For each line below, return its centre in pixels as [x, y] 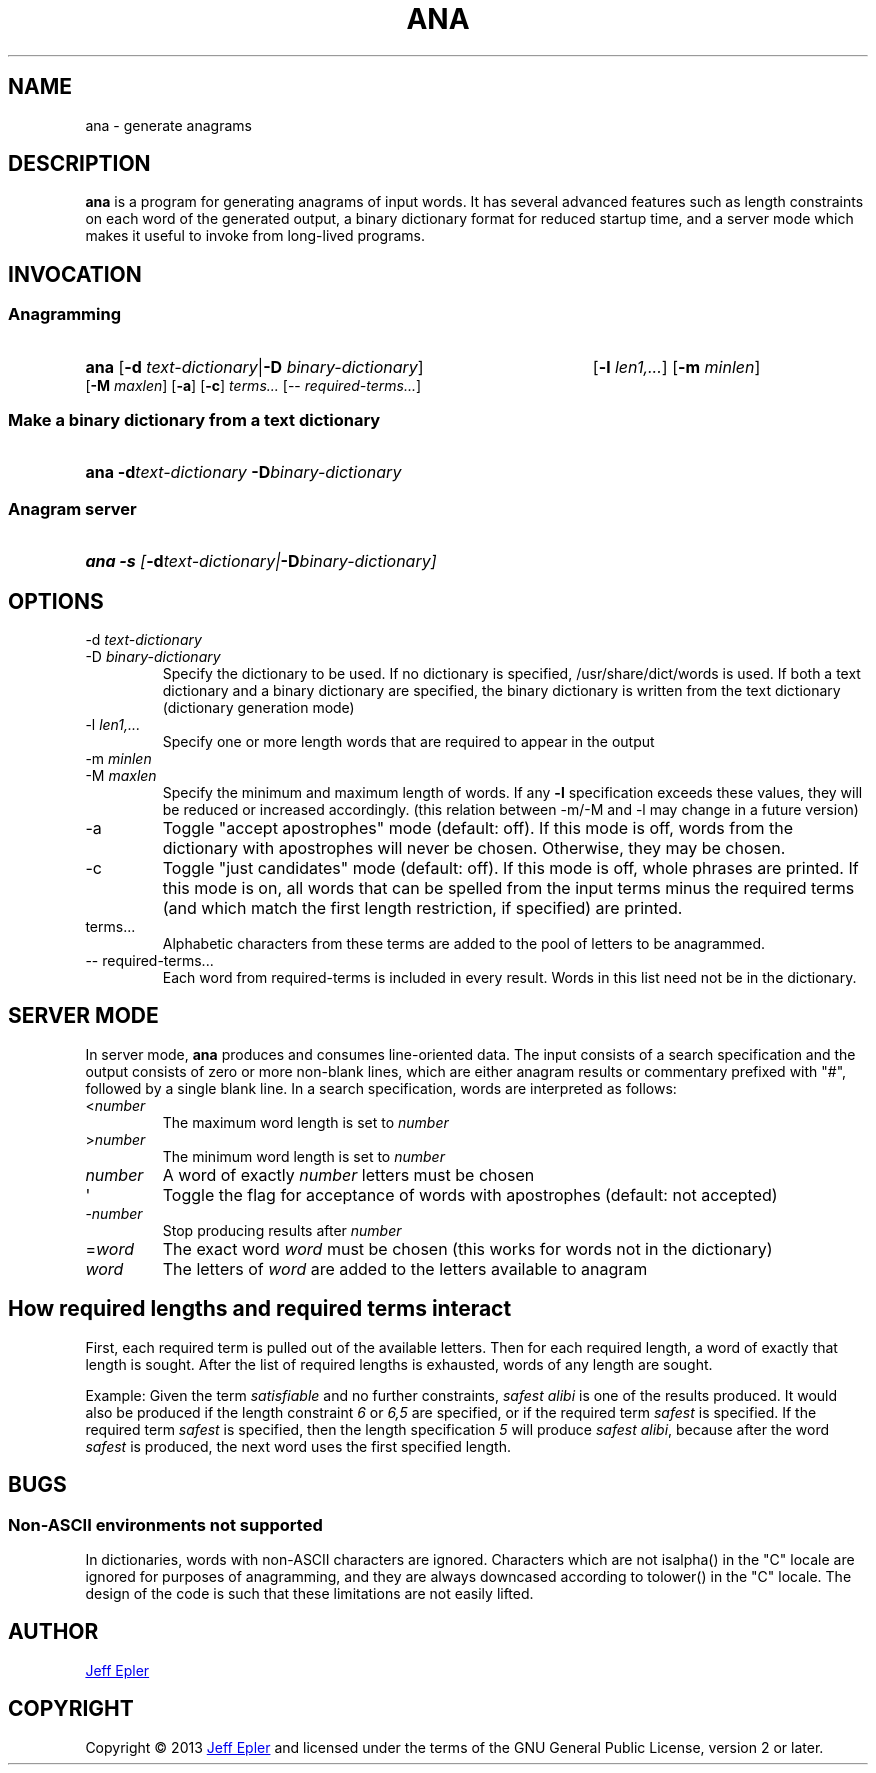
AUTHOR [53, 1632]
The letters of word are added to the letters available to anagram [405, 1268]
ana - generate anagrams [168, 125]
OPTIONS [56, 601]
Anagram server [72, 508]
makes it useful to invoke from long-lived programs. [255, 236]
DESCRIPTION [79, 164]
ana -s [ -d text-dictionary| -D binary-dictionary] [261, 561]
